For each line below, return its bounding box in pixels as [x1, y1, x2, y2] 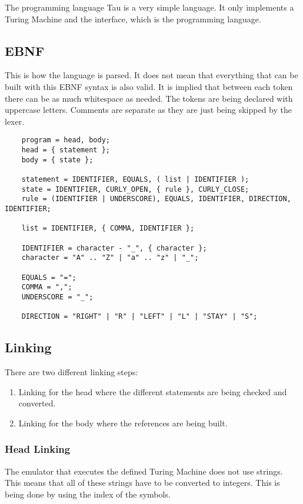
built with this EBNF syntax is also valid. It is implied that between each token [5, 80, 293, 92]
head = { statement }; [21, 146, 110, 155]
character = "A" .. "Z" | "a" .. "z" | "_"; [21, 253, 199, 262]
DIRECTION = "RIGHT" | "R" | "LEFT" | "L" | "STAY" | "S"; [21, 312, 258, 321]
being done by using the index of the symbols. [5, 488, 171, 500]
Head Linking [5, 442, 71, 456]
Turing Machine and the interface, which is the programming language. [5, 12, 261, 25]
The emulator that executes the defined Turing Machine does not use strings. [5, 465, 283, 477]
